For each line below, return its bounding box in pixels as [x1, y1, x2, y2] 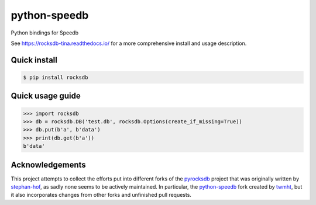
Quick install [11, 55, 58, 65]
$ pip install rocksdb [23, 74, 88, 81]
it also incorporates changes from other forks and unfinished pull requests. [11, 192, 191, 199]
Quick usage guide [11, 91, 81, 101]
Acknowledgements [11, 159, 86, 169]
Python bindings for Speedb [11, 29, 79, 36]
